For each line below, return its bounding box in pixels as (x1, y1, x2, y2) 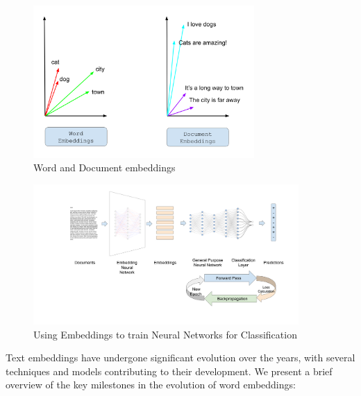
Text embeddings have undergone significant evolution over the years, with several (6, 350, 355, 365)
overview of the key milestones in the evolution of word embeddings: (6, 377, 296, 392)
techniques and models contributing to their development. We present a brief (6, 363, 333, 378)
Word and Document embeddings (33, 160, 176, 175)
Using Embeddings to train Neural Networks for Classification (33, 327, 297, 341)
